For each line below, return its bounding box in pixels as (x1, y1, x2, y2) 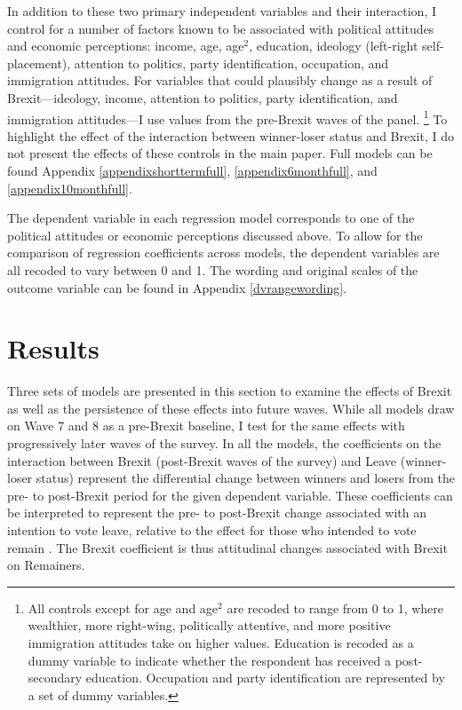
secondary (28, 668, 83, 687)
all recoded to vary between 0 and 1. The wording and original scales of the (7, 260, 418, 279)
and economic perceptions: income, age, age (7, 36, 244, 55)
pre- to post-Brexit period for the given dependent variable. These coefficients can (7, 485, 453, 504)
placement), (7, 53, 71, 72)
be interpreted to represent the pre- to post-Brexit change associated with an (7, 503, 427, 522)
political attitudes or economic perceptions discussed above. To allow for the (7, 225, 423, 244)
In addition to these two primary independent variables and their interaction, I (7, 2, 436, 20)
